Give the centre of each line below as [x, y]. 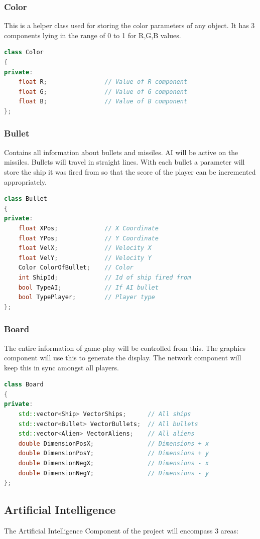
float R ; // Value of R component [103, 82]
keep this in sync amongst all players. [61, 367]
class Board [24, 385]
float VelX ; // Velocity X [85, 248]
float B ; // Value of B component [103, 102]
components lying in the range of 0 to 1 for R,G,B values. [93, 35]
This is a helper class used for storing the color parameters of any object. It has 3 [129, 25]
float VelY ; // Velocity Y [85, 258]
